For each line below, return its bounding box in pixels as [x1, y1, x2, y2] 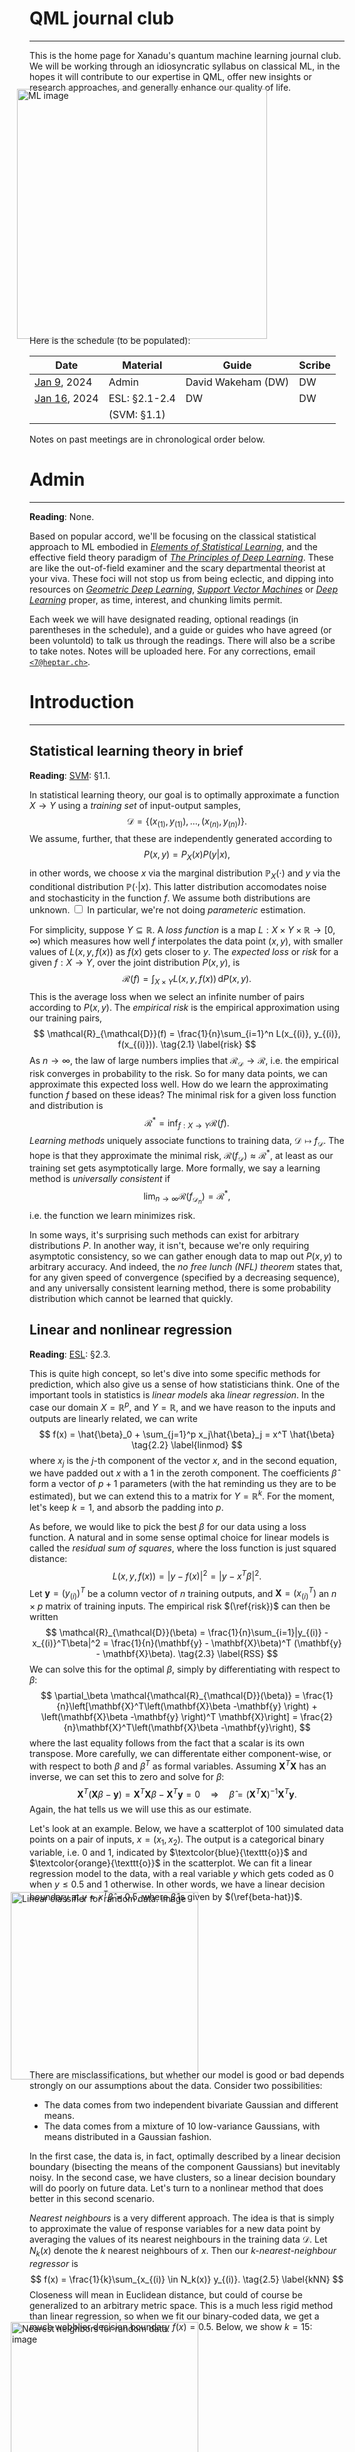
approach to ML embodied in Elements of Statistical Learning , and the [29, 540, 318, 552]
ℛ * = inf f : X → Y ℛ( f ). [144, 1115, 230, 1131]
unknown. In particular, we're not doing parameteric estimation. [29, 904, 306, 916]
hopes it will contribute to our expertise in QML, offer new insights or [29, 70, 312, 82]
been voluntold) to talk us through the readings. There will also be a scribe [29, 634, 336, 646]
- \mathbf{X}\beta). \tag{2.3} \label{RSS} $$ [95, 1648, 279, 1660]
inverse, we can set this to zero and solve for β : [29, 1770, 225, 1782]
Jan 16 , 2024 [34, 391, 99, 405]
